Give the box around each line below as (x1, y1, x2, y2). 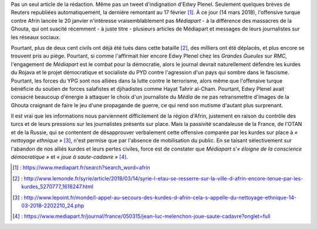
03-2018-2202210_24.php (21, 202, 85, 209)
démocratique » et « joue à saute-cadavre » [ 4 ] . (11, 153, 129, 160)
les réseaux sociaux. (11, 33, 61, 40)
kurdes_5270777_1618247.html (21, 183, 94, 190)
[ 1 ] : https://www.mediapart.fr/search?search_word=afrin (12, 164, 151, 171)
